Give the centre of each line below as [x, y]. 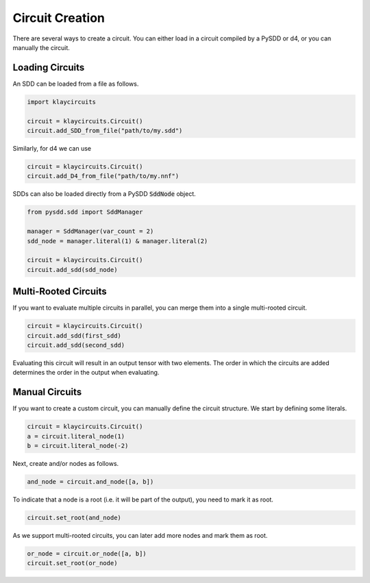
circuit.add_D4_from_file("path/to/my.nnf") [103, 176]
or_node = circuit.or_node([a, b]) [87, 554]
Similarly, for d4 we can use [52, 148]
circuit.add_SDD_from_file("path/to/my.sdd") [105, 131]
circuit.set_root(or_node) [72, 563]
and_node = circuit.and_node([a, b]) [90, 482]
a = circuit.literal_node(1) [76, 436]
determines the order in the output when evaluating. [86, 373]
